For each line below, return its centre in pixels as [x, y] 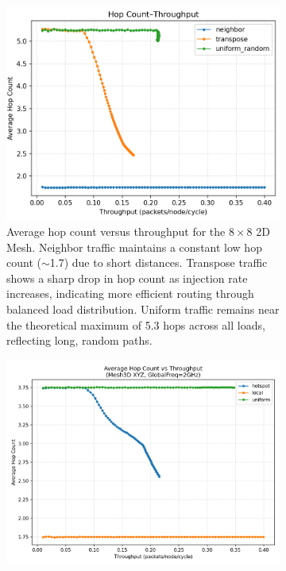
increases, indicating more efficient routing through [130, 293]
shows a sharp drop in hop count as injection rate [127, 278]
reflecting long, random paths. [79, 340]
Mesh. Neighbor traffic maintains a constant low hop [134, 247]
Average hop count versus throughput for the [116, 231]
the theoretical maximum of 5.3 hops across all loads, [136, 324]
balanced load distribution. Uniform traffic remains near [143, 309]
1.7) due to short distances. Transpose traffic [158, 262]
